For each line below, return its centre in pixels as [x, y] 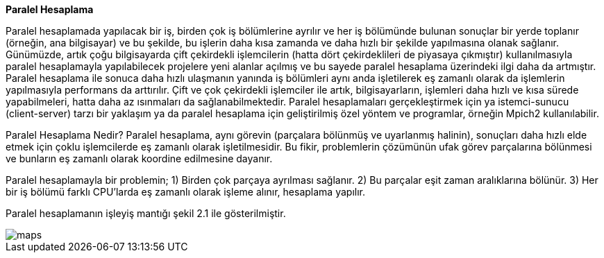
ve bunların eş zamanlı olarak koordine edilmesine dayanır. [139, 158]
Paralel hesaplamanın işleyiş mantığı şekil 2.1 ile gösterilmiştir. [146, 213]
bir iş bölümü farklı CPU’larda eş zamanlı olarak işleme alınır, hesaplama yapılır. [185, 192]
